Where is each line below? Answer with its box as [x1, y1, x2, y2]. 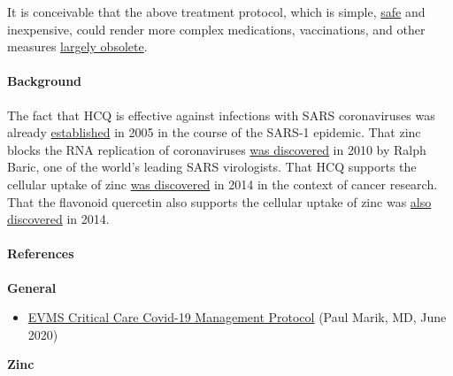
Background [7, 72, 82, 90]
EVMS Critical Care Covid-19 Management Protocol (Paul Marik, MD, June [27, 308, 447, 326]
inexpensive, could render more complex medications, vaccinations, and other [7, 19, 426, 38]
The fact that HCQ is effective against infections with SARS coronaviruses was [7, 105, 435, 124]
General [7, 278, 57, 296]
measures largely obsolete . [7, 37, 148, 56]
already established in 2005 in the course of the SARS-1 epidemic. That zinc [7, 123, 421, 142]
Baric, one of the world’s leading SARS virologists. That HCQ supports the [7, 157, 417, 176]
